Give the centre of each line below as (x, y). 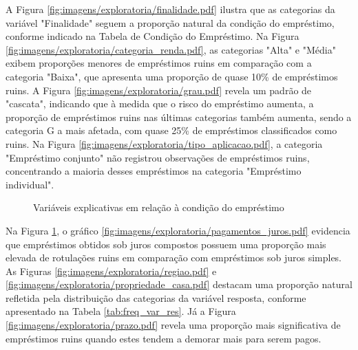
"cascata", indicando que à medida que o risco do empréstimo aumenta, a (160, 103)
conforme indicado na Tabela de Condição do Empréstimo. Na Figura (152, 36)
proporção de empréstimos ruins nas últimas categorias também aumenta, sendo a (179, 117)
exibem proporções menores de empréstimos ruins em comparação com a (159, 63)
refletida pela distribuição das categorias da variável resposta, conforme (156, 297)
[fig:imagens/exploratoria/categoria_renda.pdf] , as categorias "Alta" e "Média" (171, 49)
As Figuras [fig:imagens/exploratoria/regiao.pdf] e (111, 271)
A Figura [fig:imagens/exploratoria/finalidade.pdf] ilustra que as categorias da (170, 9)
